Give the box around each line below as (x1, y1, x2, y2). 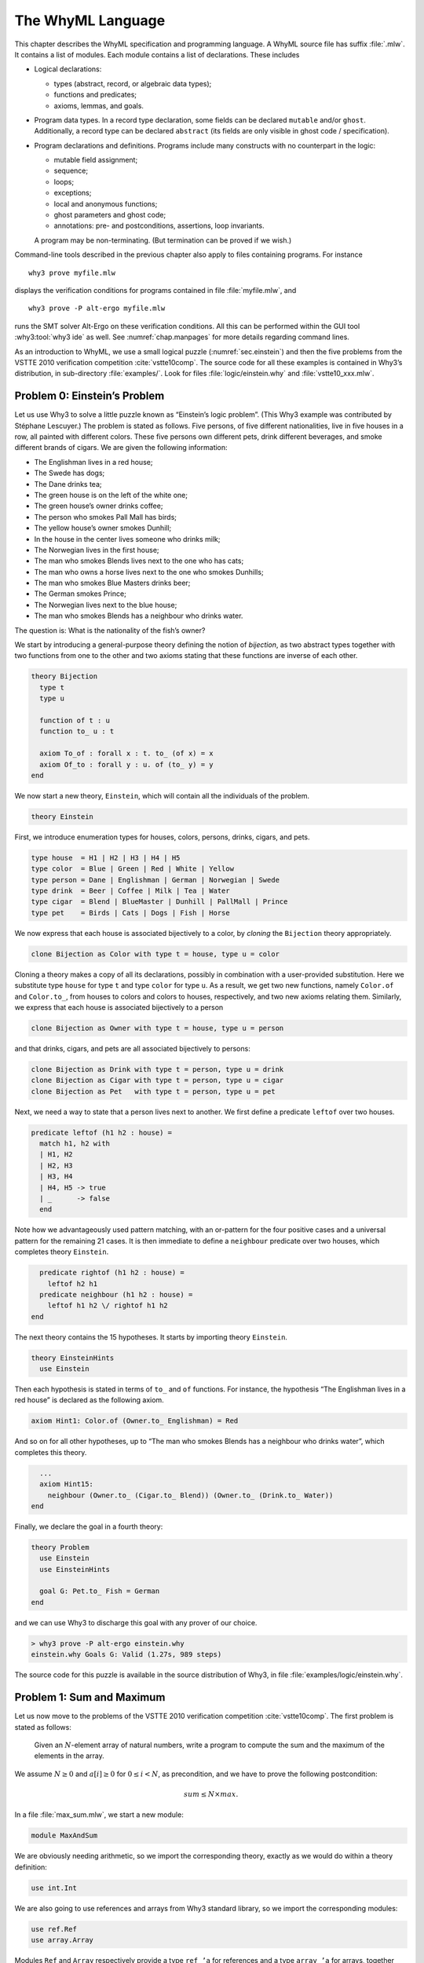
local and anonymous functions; (53, 199, 158, 208)
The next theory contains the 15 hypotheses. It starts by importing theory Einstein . (14, 1332, 288, 1342)
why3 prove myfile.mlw (28, 268, 116, 277)
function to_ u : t (39, 727, 115, 736)
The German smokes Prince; (34, 589, 127, 598)
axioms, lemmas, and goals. (53, 101, 144, 110)
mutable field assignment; (53, 155, 138, 165)
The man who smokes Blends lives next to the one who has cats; (34, 556, 244, 565)
